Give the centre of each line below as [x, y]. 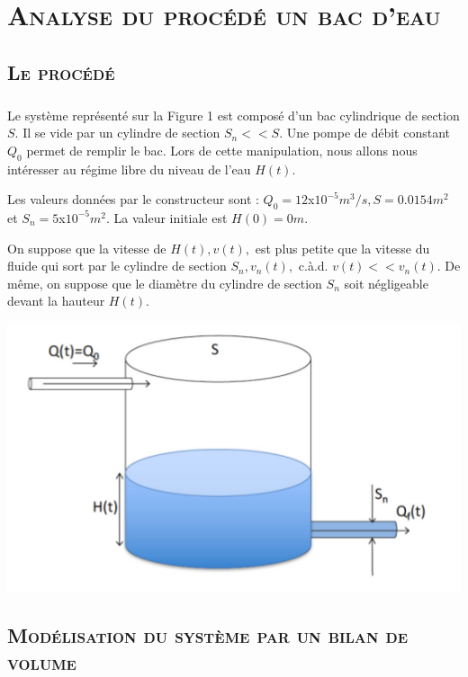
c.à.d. [313, 266]
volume [42, 661]
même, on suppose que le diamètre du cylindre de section [165, 283]
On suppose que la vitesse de [87, 248]
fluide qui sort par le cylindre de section [117, 266]
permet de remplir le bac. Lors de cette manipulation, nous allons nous [222, 150]
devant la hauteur [56, 301]
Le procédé [61, 71]
